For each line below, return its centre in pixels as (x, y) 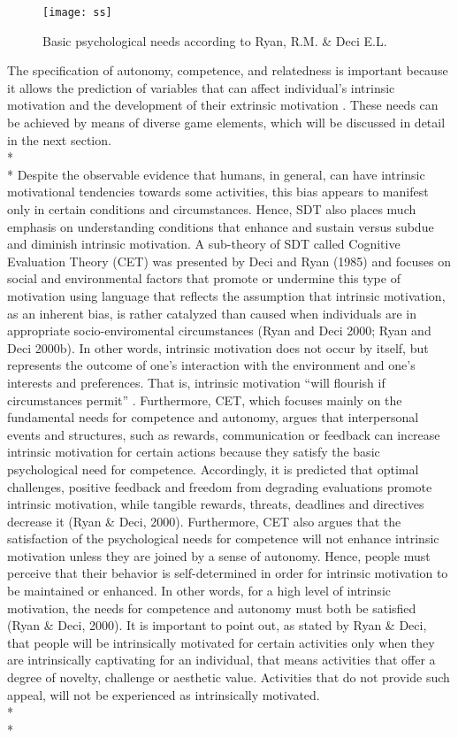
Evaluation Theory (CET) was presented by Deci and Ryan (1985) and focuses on (229, 261)
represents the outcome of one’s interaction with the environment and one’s (211, 365)
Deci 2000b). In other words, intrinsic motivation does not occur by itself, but (218, 347)
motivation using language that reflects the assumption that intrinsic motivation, (226, 295)
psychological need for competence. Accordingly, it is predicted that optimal (213, 469)
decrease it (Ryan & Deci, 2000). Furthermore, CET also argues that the (204, 521)
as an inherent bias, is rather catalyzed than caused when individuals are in (212, 313)
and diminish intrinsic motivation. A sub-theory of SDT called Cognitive (204, 244)
